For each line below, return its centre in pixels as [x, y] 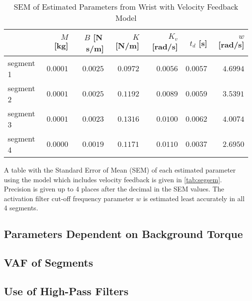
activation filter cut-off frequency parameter [69, 198]
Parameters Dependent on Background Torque [123, 234]
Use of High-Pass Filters [66, 291]
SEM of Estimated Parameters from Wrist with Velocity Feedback [126, 7]
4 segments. [21, 208]
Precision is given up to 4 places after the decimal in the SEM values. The [114, 189]
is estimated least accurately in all [194, 198]
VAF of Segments [48, 262]
